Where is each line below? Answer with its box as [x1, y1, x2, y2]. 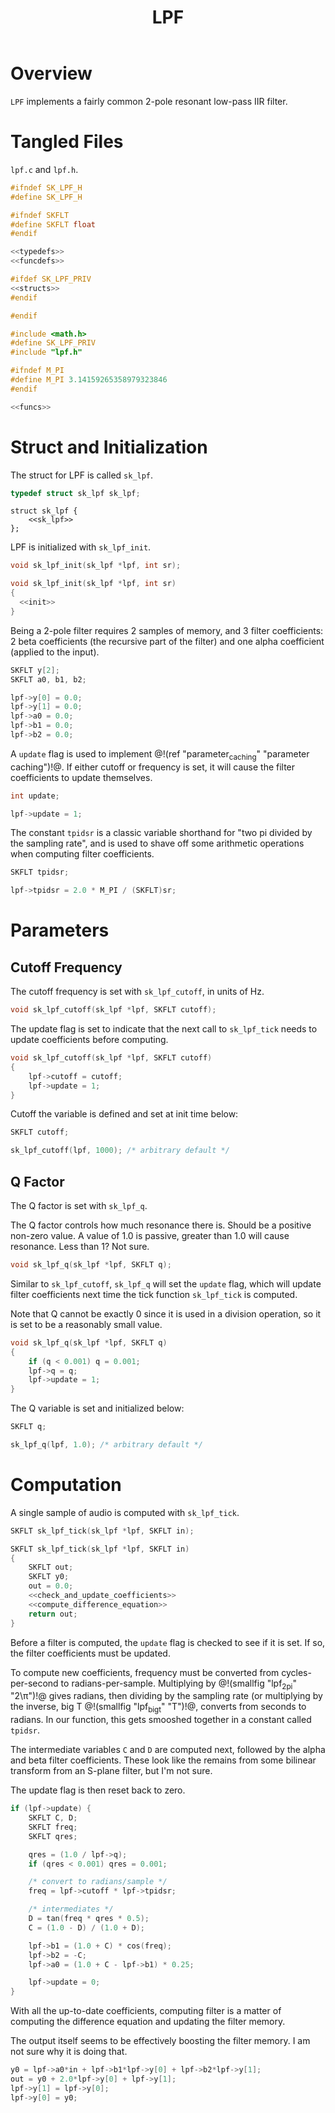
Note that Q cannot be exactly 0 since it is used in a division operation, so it [10, 1307, 322, 1320]
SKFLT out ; [28, 1562, 74, 1573]
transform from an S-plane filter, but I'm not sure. [10, 1765, 213, 1777]
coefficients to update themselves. [10, 771, 153, 783]
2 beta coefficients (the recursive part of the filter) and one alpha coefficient [10, 635, 325, 647]
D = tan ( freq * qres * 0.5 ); [28, 1914, 150, 1924]
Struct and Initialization [10, 436, 208, 458]
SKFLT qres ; [28, 1831, 78, 1841]
